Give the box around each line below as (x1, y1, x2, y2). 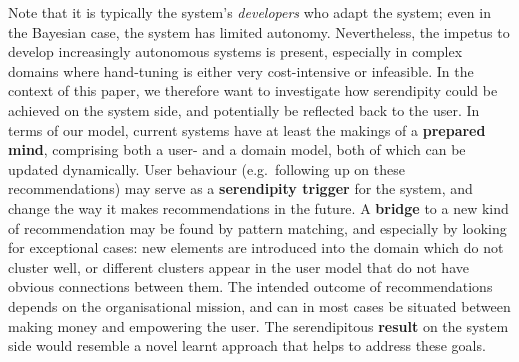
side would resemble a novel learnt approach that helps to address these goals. (8, 335, 486, 356)
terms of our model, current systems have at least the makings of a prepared (8, 119, 486, 140)
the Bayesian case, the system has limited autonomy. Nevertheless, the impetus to (8, 21, 510, 42)
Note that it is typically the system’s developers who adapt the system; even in (8, 2, 491, 22)
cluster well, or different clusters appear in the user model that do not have (8, 256, 469, 277)
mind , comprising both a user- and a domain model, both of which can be (8, 139, 466, 160)
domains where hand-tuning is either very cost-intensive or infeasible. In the (8, 60, 474, 81)
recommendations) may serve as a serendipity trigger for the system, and (8, 178, 473, 199)
